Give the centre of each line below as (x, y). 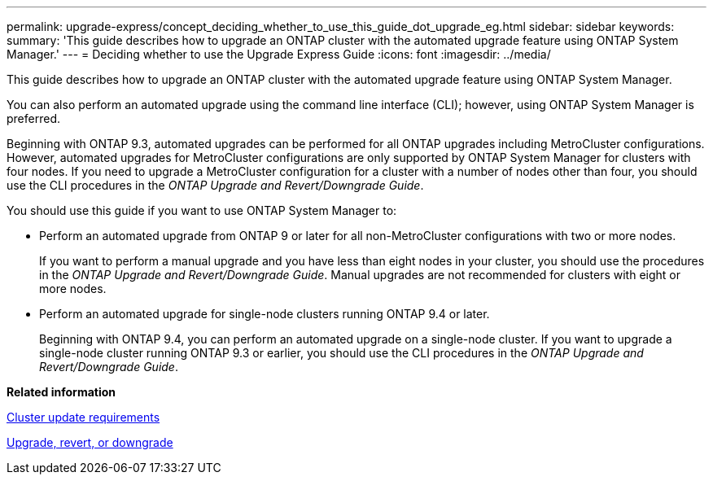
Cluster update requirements (83, 417)
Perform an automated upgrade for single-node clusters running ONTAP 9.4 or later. (265, 314)
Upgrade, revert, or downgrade (90, 442)
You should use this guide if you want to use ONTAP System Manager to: (202, 210)
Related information (61, 392)
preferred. (34, 118)
